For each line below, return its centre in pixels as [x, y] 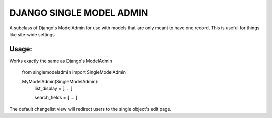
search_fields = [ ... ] [56, 98]
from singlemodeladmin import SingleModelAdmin [74, 72]
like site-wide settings [32, 34]
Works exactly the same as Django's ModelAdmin [61, 61]
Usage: [21, 49]
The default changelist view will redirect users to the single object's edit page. [90, 109]
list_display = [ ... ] [53, 89]
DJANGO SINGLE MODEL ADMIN [79, 13]
